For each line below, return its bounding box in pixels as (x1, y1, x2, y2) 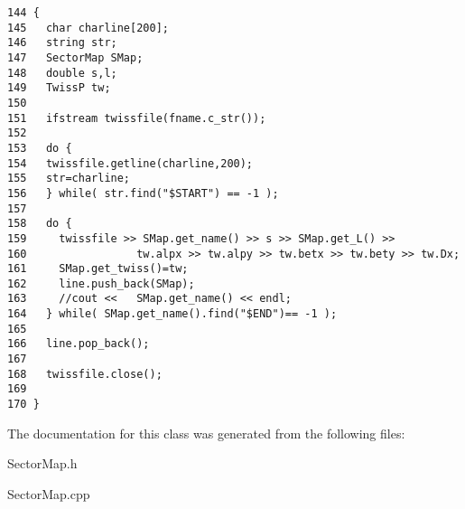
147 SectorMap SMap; (7, 51, 144, 64)
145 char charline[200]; (7, 21, 169, 34)
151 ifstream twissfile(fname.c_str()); (7, 111, 266, 125)
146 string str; (7, 36, 117, 50)
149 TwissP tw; (7, 81, 111, 95)
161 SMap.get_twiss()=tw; (7, 262, 189, 276)
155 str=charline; (7, 172, 131, 185)
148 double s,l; (7, 66, 117, 80)
